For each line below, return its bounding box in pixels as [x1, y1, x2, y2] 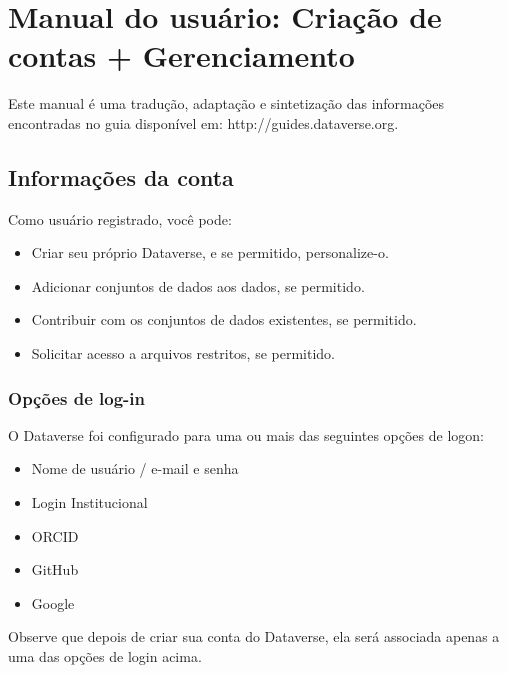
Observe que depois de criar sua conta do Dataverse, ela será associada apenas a [8, 626, 500, 647]
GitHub [31, 559, 79, 580]
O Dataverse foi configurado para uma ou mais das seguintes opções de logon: [8, 424, 484, 445]
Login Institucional [31, 492, 148, 513]
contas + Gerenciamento [8, 35, 355, 76]
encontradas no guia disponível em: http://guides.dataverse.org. [8, 112, 399, 133]
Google [31, 592, 75, 613]
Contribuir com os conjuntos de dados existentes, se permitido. [31, 309, 417, 330]
